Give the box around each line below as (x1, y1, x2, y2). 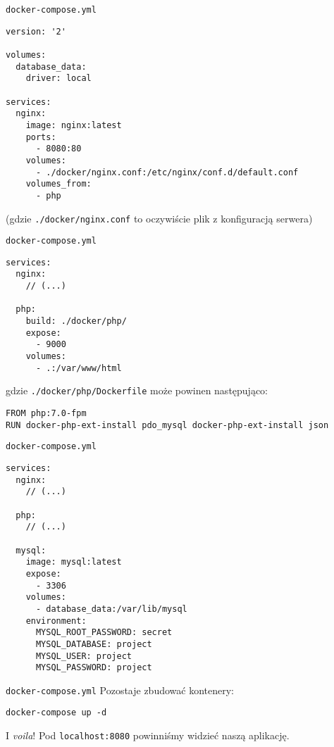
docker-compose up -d (6, 708, 107, 718)
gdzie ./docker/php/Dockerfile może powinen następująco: (6, 383, 268, 398)
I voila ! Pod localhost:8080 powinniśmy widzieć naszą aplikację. (6, 728, 290, 743)
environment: (25, 615, 87, 626)
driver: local (25, 73, 92, 84)
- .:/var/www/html (35, 363, 122, 373)
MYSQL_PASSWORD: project (35, 663, 152, 673)
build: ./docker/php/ (25, 316, 127, 327)
